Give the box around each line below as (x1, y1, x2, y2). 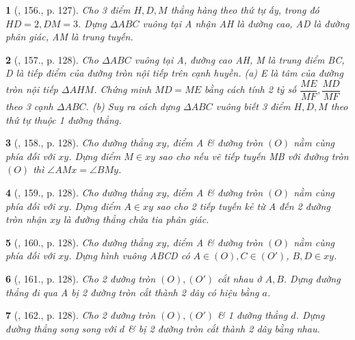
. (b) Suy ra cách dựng (86, 99, 180, 114)
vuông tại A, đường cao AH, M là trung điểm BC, (134, 52, 345, 66)
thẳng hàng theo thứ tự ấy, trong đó (170, 3, 319, 16)
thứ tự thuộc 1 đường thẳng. (5, 112, 122, 127)
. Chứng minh (94, 82, 152, 96)
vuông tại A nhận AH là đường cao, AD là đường (142, 16, 350, 30)
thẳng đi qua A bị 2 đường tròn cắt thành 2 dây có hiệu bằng (5, 285, 259, 299)
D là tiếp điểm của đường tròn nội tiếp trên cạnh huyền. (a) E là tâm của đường (5, 66, 343, 80)
